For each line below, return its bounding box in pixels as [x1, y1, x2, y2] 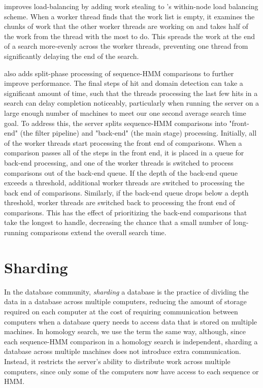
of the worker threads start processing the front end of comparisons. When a [4, 137, 242, 148]
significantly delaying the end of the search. [4, 50, 139, 61]
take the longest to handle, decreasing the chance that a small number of [4, 217, 231, 228]
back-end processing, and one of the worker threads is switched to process [4, 157, 234, 168]
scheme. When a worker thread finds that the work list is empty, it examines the [4, 11, 255, 21]
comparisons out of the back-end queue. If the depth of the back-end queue [4, 167, 238, 178]
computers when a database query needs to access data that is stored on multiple [4, 316, 257, 327]
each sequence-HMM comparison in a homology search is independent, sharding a [4, 336, 258, 346]
